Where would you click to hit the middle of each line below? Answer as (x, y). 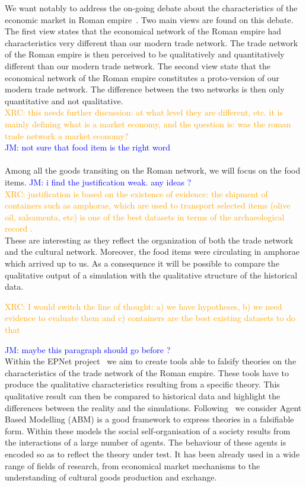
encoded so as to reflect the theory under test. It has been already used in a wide (152, 454)
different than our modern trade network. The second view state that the (138, 65)
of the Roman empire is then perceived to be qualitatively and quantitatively (145, 54)
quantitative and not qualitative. (64, 100)
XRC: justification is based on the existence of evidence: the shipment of (136, 193)
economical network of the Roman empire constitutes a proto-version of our (142, 77)
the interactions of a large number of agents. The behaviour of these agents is (146, 442)
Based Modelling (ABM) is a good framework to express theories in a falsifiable (149, 419)
